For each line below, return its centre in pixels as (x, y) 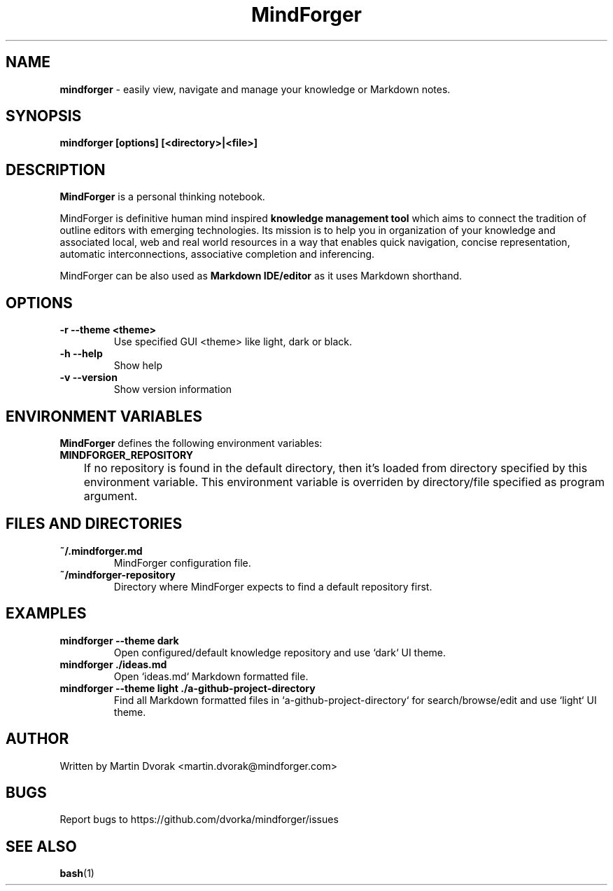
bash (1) (77, 873)
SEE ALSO (41, 846)
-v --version (89, 378)
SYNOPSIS (44, 116)
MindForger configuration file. (182, 562)
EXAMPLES (46, 614)
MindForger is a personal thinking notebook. (162, 197)
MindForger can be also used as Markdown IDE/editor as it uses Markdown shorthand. (261, 276)
